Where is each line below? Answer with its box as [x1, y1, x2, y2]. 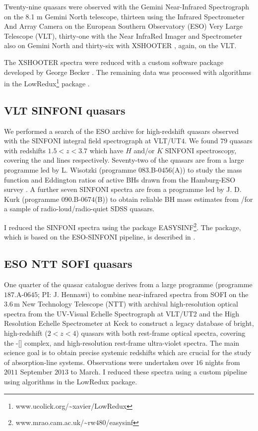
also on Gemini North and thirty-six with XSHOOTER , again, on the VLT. [4, 40, 237, 51]
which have [89, 145, 124, 155]
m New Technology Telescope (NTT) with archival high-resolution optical [14, 299, 238, 309]
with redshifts [4, 145, 46, 155]
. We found [185, 135, 218, 146]
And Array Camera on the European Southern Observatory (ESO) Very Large [4, 21, 243, 31]
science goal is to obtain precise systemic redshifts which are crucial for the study [4, 347, 252, 358]
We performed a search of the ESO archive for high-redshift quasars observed [4, 125, 239, 136]
